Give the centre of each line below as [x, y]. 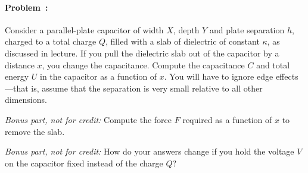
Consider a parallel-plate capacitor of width [84, 29]
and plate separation [247, 29]
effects [287, 76]
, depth [186, 29]
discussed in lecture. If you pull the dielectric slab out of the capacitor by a [142, 53]
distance [20, 65]
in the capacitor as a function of [98, 76]
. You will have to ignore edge [219, 76]
